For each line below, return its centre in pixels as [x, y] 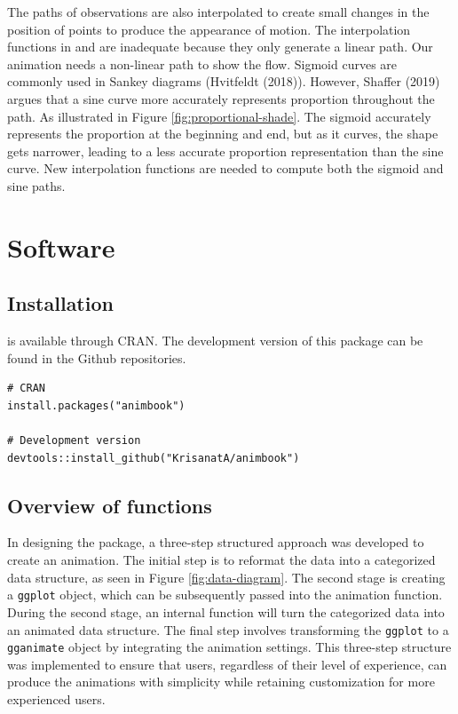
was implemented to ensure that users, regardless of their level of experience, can [227, 664]
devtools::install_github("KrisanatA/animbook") [154, 458]
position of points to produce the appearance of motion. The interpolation [209, 29]
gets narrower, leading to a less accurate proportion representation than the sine [225, 151]
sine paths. [36, 185]
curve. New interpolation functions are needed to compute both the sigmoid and [225, 168]
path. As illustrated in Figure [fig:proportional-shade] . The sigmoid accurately [219, 116]
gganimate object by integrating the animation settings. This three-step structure [229, 647]
